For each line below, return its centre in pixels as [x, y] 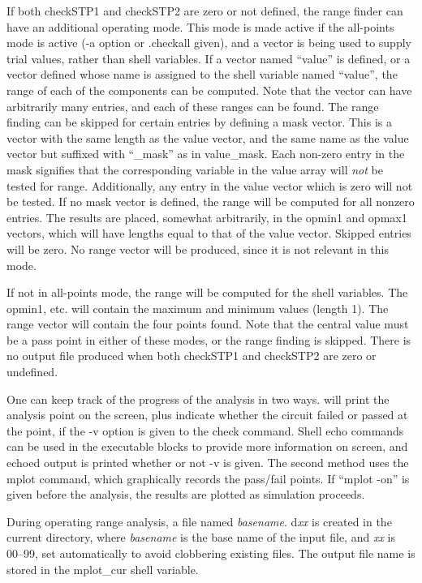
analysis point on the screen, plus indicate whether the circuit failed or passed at [207, 415]
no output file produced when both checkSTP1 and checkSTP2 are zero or [192, 356]
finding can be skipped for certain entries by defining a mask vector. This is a [199, 122]
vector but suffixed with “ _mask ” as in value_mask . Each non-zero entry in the [206, 154]
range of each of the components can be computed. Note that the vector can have [209, 90]
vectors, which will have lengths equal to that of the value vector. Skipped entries [209, 233]
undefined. [32, 372]
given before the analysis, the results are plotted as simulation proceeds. [186, 494]
